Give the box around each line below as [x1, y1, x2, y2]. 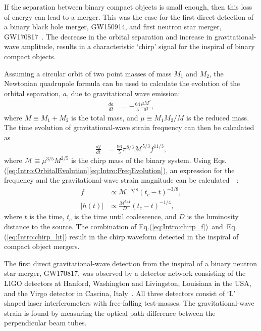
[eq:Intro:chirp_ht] [7, 231, 65, 241]
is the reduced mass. [186, 112, 249, 122]
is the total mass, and [71, 112, 138, 122]
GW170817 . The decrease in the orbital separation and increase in [4, 31, 213, 42]
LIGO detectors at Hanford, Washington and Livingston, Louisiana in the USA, [4, 278, 251, 288]
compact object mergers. [4, 241, 80, 252]
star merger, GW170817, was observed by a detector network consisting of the [4, 268, 246, 278]
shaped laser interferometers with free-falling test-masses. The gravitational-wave [4, 298, 254, 308]
